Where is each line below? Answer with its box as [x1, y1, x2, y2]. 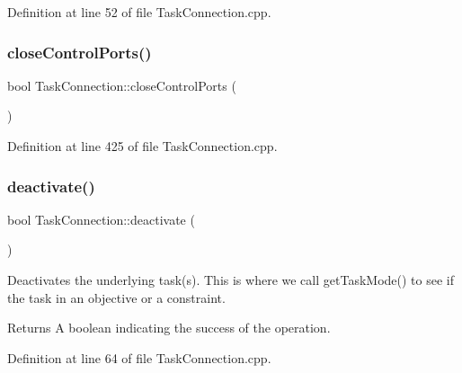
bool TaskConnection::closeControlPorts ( [7, 75, 236, 94]
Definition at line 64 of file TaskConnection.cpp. [7, 348, 271, 367]
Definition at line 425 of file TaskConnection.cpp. [7, 137, 278, 155]
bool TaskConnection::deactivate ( [7, 209, 195, 228]
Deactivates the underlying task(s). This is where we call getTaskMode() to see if [7, 271, 454, 289]
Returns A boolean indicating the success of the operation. [7, 318, 331, 337]
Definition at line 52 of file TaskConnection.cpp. [7, 3, 271, 21]
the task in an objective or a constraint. [7, 288, 226, 306]
